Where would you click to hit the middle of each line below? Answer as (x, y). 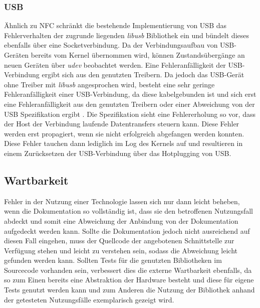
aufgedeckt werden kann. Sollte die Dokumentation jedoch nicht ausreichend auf (127, 230)
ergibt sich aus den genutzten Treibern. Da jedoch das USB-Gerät (143, 74)
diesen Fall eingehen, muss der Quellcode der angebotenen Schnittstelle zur (119, 241)
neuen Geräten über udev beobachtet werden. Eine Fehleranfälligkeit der (115, 64)
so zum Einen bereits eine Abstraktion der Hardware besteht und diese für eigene (129, 280)
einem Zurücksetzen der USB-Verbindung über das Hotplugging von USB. (118, 153)
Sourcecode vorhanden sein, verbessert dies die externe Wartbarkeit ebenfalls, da (128, 270)
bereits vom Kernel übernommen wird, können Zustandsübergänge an (138, 55)
